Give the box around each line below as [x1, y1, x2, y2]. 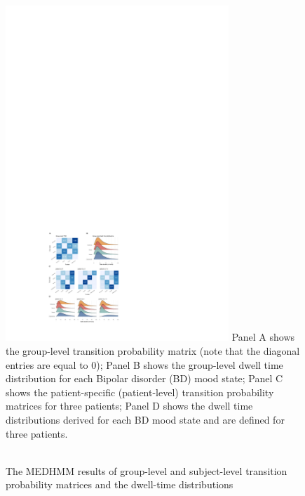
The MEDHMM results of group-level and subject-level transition [6, 463, 287, 478]
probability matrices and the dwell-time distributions [6, 477, 233, 492]
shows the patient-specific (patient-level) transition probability [6, 384, 274, 399]
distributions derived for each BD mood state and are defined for [6, 412, 285, 427]
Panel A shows [231, 329, 295, 344]
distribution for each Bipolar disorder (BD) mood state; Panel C [6, 371, 283, 386]
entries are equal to [6, 357, 88, 372]
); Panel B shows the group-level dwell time [96, 357, 283, 372]
